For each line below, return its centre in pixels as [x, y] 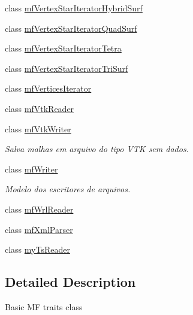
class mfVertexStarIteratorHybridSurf [74, 8]
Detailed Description [70, 282]
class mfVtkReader [40, 108]
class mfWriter [31, 169]
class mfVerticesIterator [48, 88]
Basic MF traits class [44, 306]
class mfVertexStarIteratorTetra [63, 48]
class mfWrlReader [39, 209]
